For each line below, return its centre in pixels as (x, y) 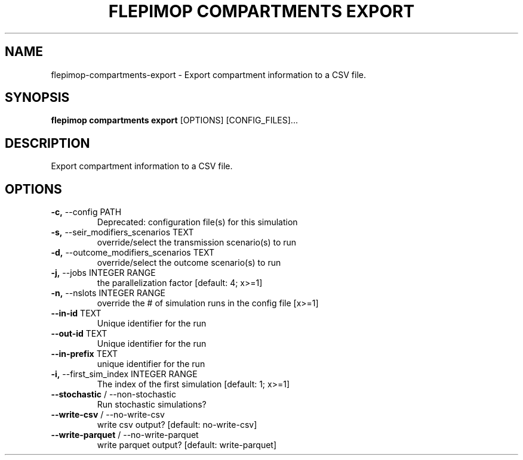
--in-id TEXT (76, 313)
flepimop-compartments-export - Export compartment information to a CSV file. (208, 74)
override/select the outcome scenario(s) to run (189, 263)
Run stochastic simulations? (152, 405)
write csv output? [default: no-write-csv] (177, 425)
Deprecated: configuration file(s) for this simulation (197, 222)
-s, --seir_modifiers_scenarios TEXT (122, 232)
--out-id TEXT (79, 334)
